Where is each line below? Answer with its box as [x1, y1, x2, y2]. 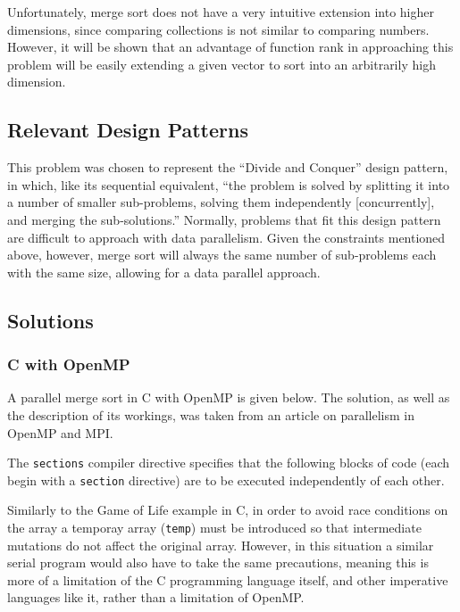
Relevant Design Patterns [7, 116, 248, 144]
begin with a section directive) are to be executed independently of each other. [7, 470, 445, 489]
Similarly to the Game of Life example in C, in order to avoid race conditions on [7, 500, 448, 519]
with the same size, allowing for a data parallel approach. [7, 262, 321, 281]
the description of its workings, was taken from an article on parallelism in [7, 405, 414, 424]
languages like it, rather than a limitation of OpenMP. [7, 588, 305, 607]
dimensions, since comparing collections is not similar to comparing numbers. [7, 20, 430, 38]
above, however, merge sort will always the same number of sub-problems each [7, 245, 437, 264]
